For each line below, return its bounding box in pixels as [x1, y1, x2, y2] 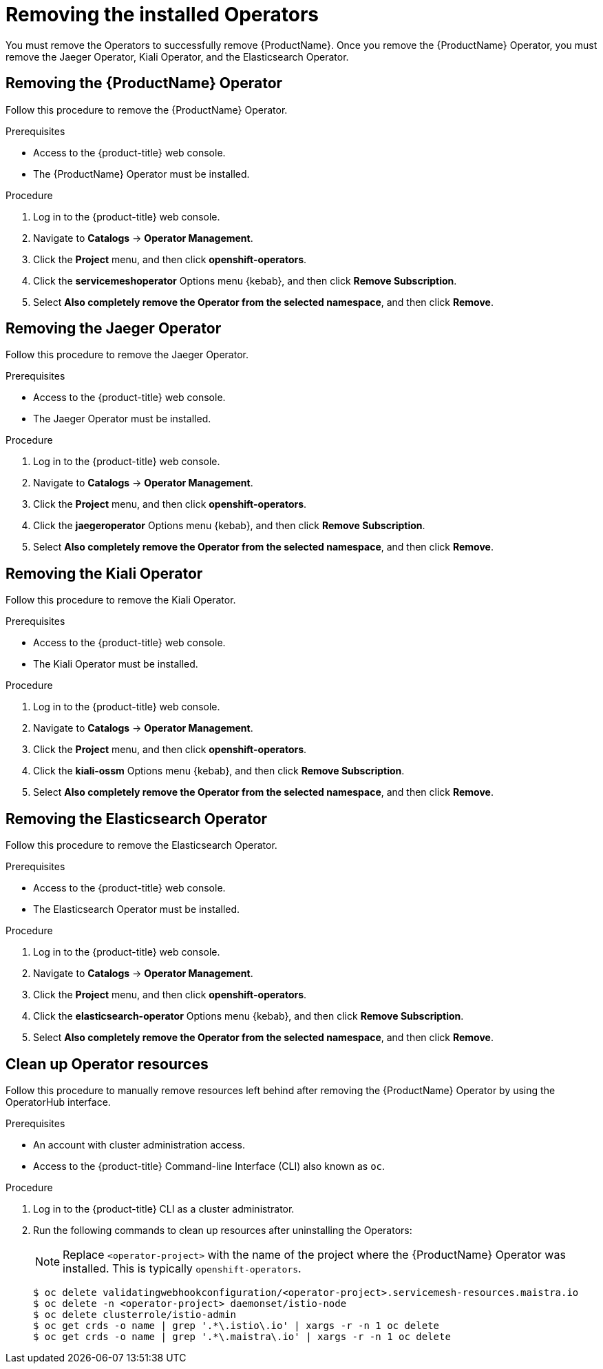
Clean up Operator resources [6, 1055, 209, 1073]
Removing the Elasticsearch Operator [6, 810, 268, 827]
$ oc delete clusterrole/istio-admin [33, 1308, 237, 1320]
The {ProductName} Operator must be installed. [33, 167, 250, 180]
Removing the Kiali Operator [6, 564, 203, 582]
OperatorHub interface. [6, 1095, 111, 1108]
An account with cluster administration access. [33, 1138, 245, 1151]
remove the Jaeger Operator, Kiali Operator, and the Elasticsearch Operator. [6, 50, 349, 63]
